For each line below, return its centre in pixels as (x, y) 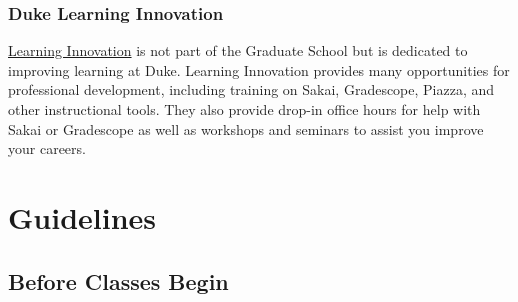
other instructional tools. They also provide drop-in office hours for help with (244, 109)
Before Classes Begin (118, 280)
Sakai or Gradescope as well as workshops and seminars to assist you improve (246, 128)
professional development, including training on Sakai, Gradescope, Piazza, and (251, 89)
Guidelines (82, 216)
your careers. (47, 148)
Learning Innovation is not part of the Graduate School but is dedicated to (238, 50)
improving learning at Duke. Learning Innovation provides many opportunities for (259, 69)
